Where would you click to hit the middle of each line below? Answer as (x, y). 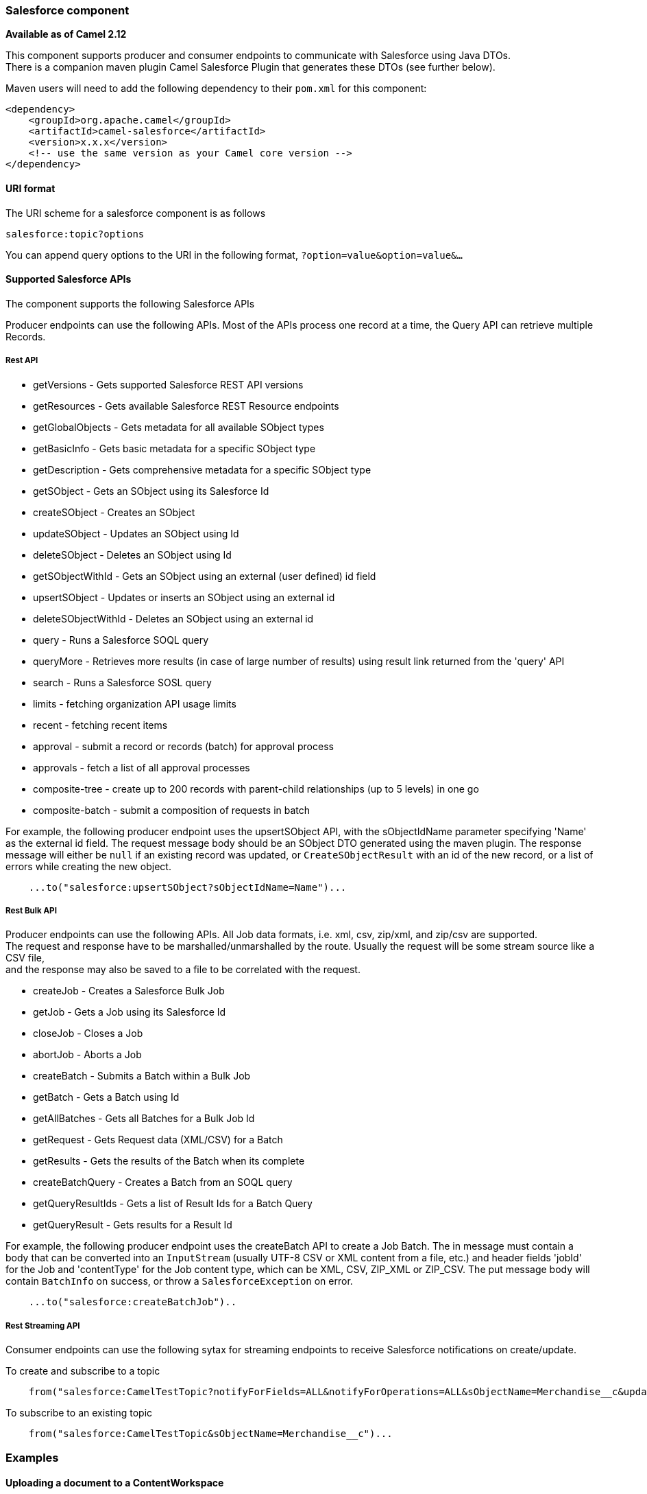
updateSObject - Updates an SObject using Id (136, 533)
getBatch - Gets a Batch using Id (106, 1097)
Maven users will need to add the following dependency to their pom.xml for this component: (216, 89)
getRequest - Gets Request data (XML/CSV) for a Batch (158, 1140)
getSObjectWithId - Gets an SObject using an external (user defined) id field (205, 576)
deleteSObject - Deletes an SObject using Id (132, 555)
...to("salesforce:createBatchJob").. (133, 1302)
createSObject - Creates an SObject (114, 512)
